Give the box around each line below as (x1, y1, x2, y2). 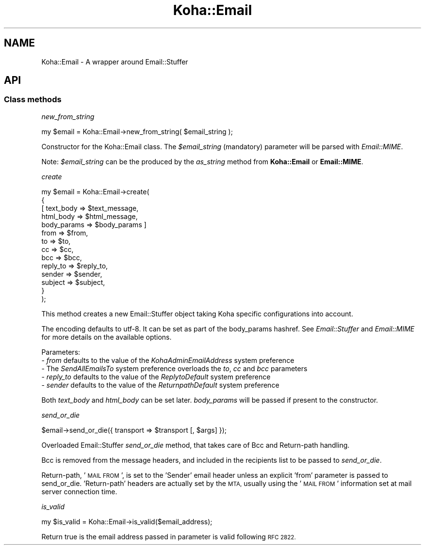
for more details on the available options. (41, 332, 172, 341)
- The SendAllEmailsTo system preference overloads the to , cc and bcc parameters (41, 364, 308, 373)
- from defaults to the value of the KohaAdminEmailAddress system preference (41, 356, 294, 364)
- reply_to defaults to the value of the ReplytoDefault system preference (41, 372, 271, 381)
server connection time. (41, 487, 117, 496)
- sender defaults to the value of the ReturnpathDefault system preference (41, 380, 279, 389)
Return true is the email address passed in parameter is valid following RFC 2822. (41, 532, 296, 541)
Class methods (4, 94, 62, 105)
